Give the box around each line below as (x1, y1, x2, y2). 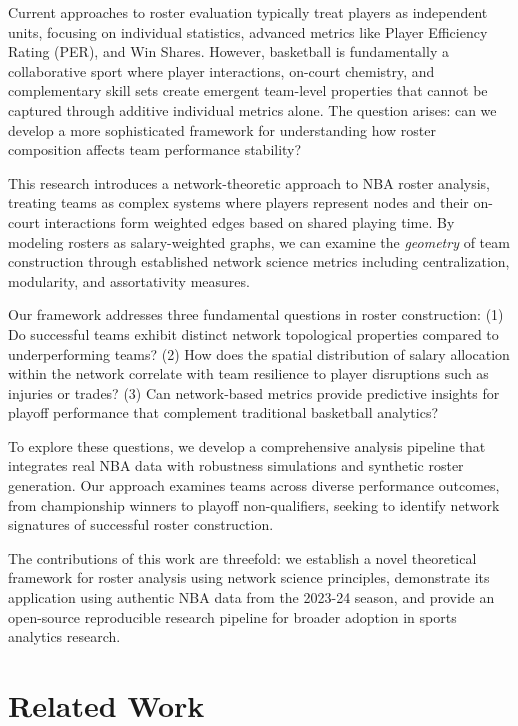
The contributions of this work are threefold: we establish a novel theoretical (8, 547, 477, 568)
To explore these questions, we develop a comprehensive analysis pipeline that (8, 435, 486, 456)
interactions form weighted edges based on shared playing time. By (44, 211, 455, 232)
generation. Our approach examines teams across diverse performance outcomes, (8, 475, 500, 496)
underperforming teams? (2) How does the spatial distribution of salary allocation (8, 343, 510, 364)
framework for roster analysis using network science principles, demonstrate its (8, 567, 490, 588)
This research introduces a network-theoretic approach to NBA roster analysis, (8, 172, 490, 193)
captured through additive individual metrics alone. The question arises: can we (8, 99, 497, 120)
